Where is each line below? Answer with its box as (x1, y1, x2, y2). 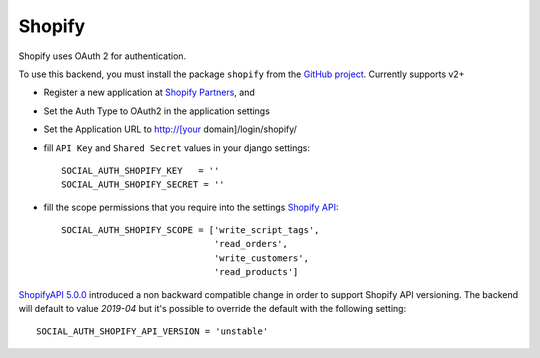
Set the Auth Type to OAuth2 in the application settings (43, 105, 270, 117)
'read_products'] (213, 266, 299, 278)
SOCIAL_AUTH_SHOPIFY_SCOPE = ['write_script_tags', (61, 225, 320, 236)
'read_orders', (213, 238, 289, 250)
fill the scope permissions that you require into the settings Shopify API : (43, 201, 339, 213)
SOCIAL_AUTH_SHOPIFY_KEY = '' (61, 165, 220, 176)
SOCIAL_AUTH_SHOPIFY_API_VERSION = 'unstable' (36, 326, 269, 337)
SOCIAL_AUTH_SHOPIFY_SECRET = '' (61, 179, 225, 190)
